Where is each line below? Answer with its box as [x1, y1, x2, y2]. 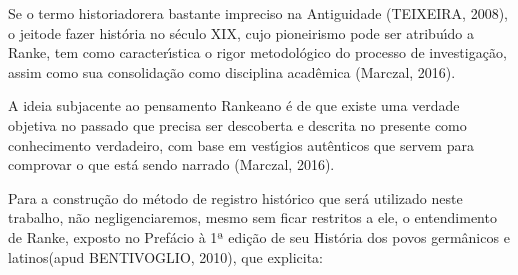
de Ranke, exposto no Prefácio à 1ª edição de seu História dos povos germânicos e [8, 226, 510, 247]
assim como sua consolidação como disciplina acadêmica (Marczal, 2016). [8, 61, 456, 82]
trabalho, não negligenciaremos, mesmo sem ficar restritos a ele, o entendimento [8, 207, 497, 228]
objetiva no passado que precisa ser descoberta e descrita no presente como [8, 114, 467, 135]
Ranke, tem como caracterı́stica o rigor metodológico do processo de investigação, [8, 42, 507, 63]
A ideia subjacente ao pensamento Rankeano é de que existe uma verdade [8, 95, 460, 116]
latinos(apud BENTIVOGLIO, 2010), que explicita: [8, 246, 324, 267]
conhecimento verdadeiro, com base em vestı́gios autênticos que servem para [8, 134, 474, 155]
